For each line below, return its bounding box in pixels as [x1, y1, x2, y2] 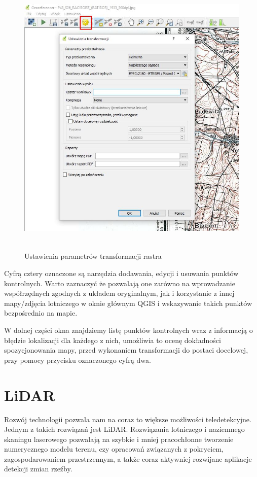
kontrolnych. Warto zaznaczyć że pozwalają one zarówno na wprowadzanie [4, 278, 235, 288]
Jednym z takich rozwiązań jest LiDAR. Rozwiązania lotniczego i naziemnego [4, 424, 245, 434]
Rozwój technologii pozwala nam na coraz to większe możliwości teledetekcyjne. [4, 414, 251, 424]
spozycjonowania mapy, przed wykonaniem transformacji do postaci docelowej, [4, 345, 248, 355]
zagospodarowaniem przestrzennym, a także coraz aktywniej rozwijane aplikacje [4, 453, 252, 464]
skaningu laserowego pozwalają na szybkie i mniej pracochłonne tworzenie [4, 433, 234, 444]
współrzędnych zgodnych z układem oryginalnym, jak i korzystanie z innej [4, 288, 235, 298]
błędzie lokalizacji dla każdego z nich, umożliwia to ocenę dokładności [4, 334, 221, 345]
